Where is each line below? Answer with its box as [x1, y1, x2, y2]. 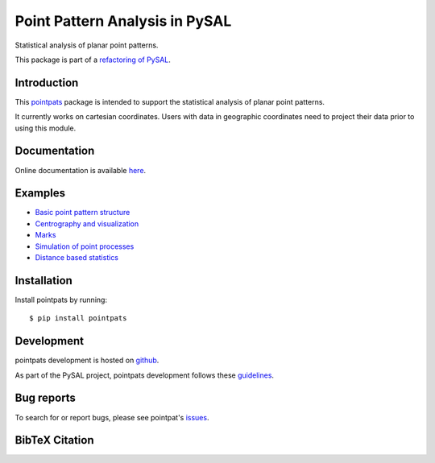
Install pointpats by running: [14, 295, 108, 304]
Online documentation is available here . [14, 165, 147, 175]
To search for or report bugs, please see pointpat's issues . [14, 412, 209, 422]
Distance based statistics [35, 253, 119, 262]
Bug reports [14, 391, 77, 405]
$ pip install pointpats [29, 314, 127, 323]
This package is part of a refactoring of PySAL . [14, 55, 171, 64]
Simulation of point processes [35, 242, 135, 251]
